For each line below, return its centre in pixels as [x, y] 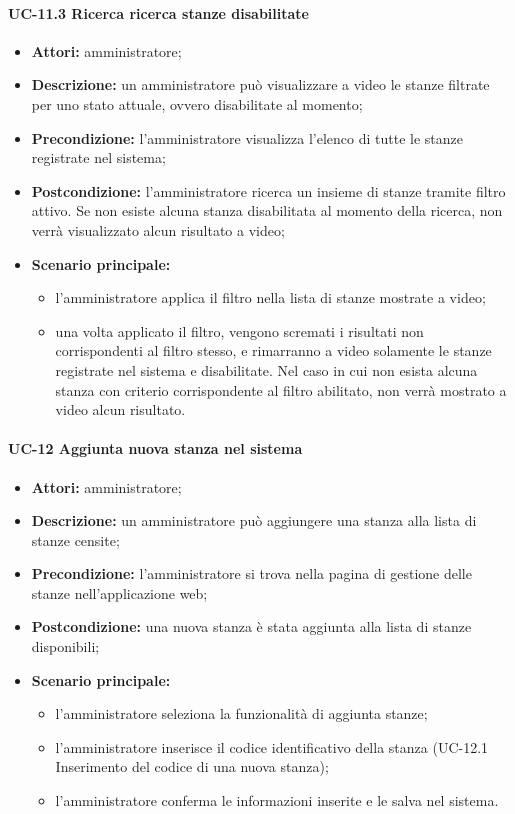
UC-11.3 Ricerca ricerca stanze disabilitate [158, 12]
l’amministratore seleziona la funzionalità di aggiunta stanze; [241, 713]
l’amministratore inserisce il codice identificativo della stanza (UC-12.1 [272, 746]
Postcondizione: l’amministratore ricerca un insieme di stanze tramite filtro [268, 190]
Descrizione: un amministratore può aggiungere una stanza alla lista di [254, 520]
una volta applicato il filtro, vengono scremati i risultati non [239, 330]
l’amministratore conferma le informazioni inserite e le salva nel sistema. [277, 800]
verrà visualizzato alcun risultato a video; [158, 229]
